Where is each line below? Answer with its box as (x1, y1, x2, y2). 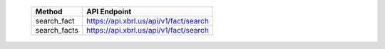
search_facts (35, 26, 78, 35)
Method (35, 7, 63, 16)
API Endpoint (86, 7, 132, 16)
